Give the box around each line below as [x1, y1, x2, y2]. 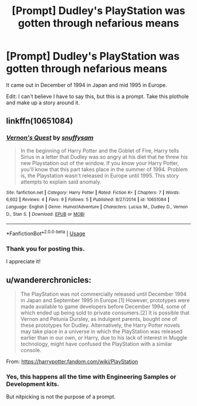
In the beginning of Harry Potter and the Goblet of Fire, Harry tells [20, 147, 179, 154]
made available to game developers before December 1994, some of [20, 303, 186, 310]
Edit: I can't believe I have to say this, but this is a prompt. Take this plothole [6, 93, 189, 100]
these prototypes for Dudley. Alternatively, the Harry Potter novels [20, 322, 181, 329]
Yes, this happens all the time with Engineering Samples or [6, 373, 176, 381]
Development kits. [6, 380, 60, 388]
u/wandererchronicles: [6, 275, 92, 285]
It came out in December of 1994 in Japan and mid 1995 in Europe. [6, 81, 167, 89]
